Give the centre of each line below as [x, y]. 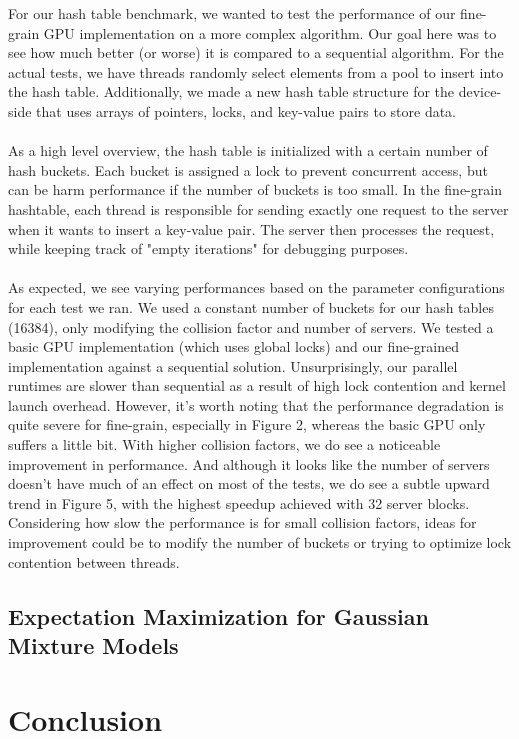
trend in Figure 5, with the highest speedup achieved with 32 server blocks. [239, 502]
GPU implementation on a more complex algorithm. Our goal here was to [270, 32]
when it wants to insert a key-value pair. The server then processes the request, [251, 228]
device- [480, 91]
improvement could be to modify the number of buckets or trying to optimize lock [260, 542]
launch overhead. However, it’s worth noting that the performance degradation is [256, 404]
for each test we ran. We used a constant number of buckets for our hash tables [251, 306]
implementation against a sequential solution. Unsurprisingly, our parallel [233, 365]
